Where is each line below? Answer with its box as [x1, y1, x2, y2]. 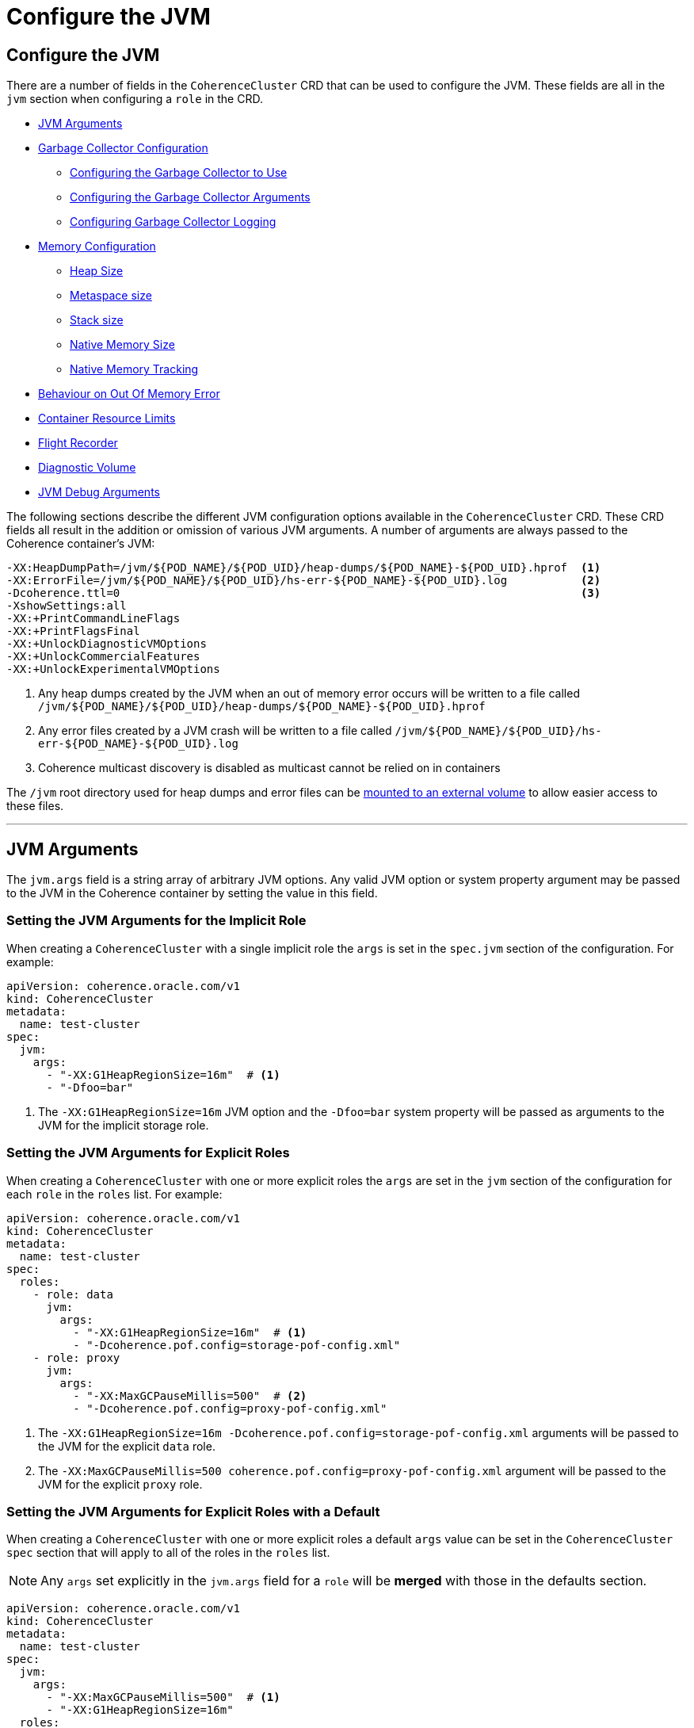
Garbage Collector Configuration [38, 141, 208, 155]
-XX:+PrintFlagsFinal [6, 625, 140, 638]
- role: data [32, 1287, 113, 1301]
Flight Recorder [38, 436, 118, 450]
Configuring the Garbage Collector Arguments [70, 190, 311, 205]
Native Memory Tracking [70, 362, 199, 377]
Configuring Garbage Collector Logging [70, 215, 276, 229]
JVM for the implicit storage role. [38, 1118, 209, 1132]
